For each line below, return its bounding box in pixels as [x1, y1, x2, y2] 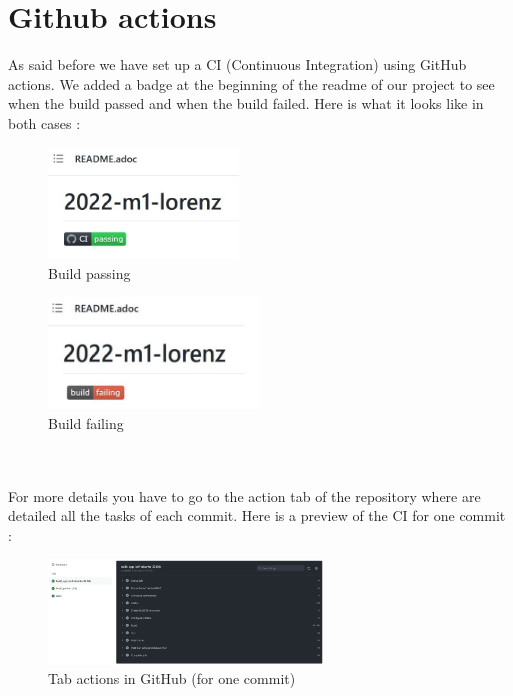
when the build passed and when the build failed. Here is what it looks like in [8, 93, 484, 114]
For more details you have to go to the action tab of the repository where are [8, 485, 481, 506]
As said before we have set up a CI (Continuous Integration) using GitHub [8, 54, 467, 75]
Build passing [48, 262, 131, 283]
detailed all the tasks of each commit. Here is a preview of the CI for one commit [8, 505, 506, 526]
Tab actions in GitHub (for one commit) [48, 668, 296, 689]
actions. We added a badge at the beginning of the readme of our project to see [8, 73, 495, 94]
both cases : [8, 112, 81, 133]
